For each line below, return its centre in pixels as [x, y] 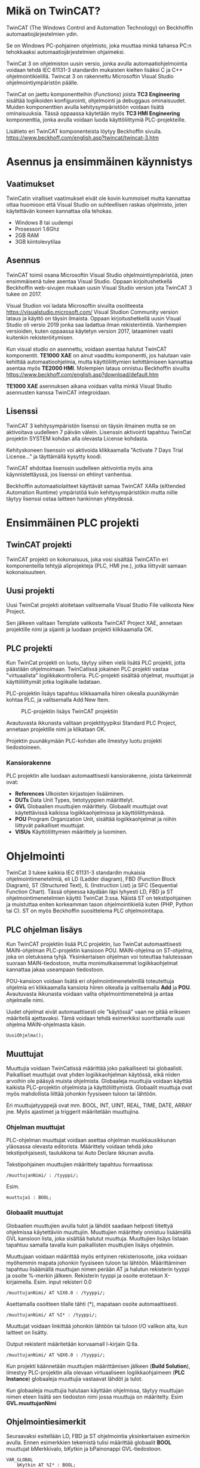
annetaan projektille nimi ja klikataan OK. [56, 729]
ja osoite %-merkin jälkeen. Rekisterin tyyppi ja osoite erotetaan [84, 1275]
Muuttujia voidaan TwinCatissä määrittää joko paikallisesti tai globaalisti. [95, 1068]
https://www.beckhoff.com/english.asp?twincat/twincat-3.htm [83, 137]
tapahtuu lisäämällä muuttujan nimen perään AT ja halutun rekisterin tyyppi [98, 1269]
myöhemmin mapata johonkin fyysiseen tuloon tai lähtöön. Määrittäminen [96, 1263]
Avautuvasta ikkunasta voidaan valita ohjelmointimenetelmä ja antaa [90, 994]
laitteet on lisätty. [27, 1332]
